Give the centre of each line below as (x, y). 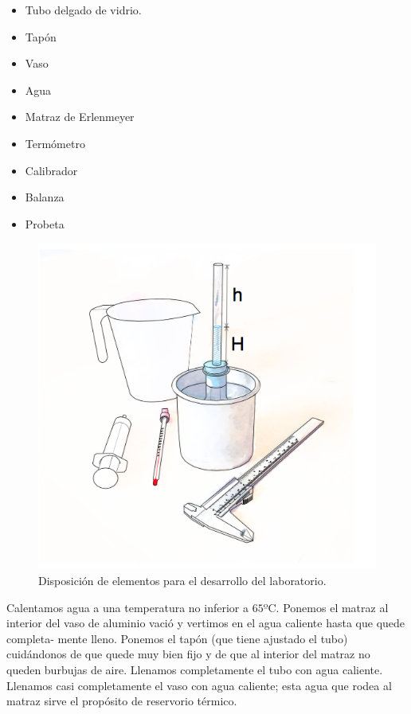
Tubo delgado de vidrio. (83, 10)
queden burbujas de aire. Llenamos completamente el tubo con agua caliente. (195, 669)
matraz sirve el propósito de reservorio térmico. (122, 701)
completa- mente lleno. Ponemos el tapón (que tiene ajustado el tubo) (177, 638)
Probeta (45, 223)
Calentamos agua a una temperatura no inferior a (127, 607)
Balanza (45, 197)
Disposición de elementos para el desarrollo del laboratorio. (182, 580)
